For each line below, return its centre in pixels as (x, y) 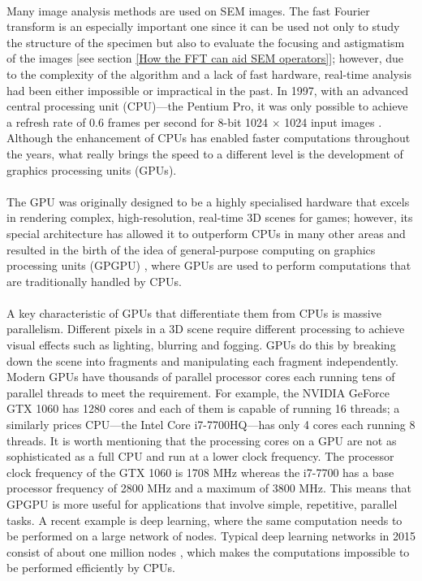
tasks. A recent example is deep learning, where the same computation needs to (205, 520)
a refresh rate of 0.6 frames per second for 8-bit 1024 (138, 121)
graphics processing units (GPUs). (92, 169)
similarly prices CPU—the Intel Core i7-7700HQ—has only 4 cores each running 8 (211, 425)
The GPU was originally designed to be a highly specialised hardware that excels (208, 201)
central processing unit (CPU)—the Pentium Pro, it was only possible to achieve (207, 106)
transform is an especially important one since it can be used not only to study (203, 26)
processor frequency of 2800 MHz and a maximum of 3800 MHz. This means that (209, 488)
